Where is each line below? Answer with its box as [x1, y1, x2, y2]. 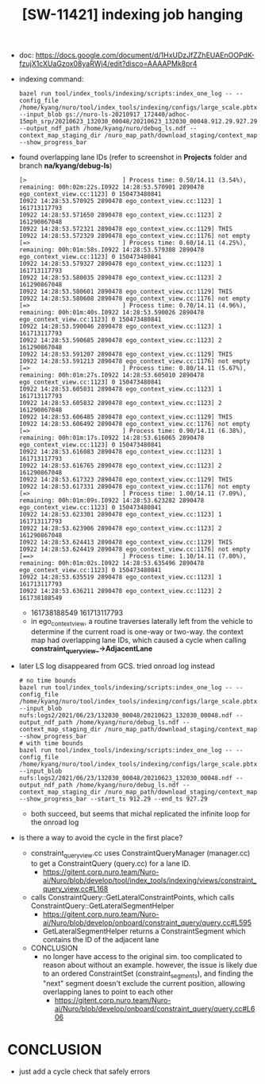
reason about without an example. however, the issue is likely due [42, 960, 258, 969]
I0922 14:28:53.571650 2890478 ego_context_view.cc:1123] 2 [18, 211, 222, 220]
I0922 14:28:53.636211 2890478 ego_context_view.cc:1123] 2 [18, 587, 222, 595]
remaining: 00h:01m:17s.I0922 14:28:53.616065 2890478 [18, 434, 205, 443]
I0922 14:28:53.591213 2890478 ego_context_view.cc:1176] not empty [18, 357, 251, 365]
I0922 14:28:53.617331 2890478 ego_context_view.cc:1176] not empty [18, 483, 251, 491]
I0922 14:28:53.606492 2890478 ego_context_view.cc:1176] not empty [18, 420, 251, 428]
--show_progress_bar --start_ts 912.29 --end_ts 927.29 [18, 794, 208, 803]
